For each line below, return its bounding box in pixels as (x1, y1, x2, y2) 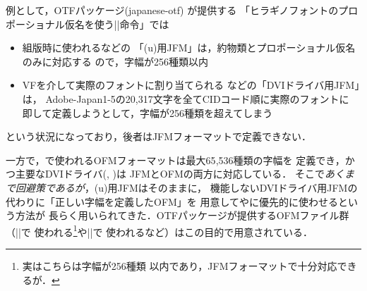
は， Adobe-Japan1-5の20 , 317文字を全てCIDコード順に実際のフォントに (22, 91, 349, 106)
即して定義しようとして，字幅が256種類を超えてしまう (22, 105, 273, 120)
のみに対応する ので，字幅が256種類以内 (22, 54, 208, 68)
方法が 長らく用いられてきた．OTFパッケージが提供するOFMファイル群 (15, 208, 349, 223)
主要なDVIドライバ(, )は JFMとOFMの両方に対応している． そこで (15, 166, 325, 181)
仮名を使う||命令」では (64, 16, 169, 31)
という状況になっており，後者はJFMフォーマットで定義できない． (6, 129, 312, 144)
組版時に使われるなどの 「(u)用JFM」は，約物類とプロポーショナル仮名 (22, 40, 356, 55)
